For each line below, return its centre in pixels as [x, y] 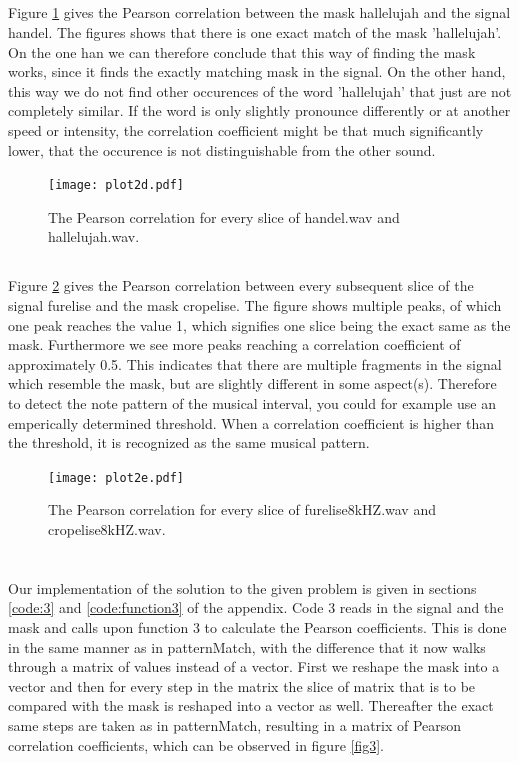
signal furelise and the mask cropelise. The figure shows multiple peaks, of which [255, 304]
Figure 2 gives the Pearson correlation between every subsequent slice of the [241, 285]
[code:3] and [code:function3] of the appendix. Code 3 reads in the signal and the [256, 607]
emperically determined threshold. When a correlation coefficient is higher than [251, 422]
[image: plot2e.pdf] [116, 477]
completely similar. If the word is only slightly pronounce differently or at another [259, 110]
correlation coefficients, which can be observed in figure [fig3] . [196, 744]
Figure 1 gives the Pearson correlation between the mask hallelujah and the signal [259, 12]
